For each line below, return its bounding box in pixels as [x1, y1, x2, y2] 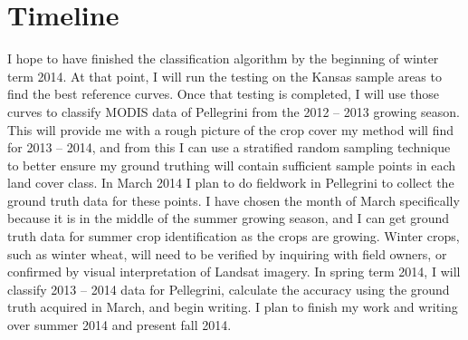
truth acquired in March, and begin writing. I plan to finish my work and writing [7, 297, 458, 316]
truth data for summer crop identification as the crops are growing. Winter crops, [7, 227, 460, 246]
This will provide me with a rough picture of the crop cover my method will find [7, 120, 454, 139]
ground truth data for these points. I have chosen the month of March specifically [7, 190, 460, 209]
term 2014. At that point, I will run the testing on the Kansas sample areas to [7, 66, 442, 85]
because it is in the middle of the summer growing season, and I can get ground [7, 209, 450, 228]
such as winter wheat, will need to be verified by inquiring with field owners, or [7, 244, 447, 263]
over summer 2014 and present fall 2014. [7, 316, 232, 335]
